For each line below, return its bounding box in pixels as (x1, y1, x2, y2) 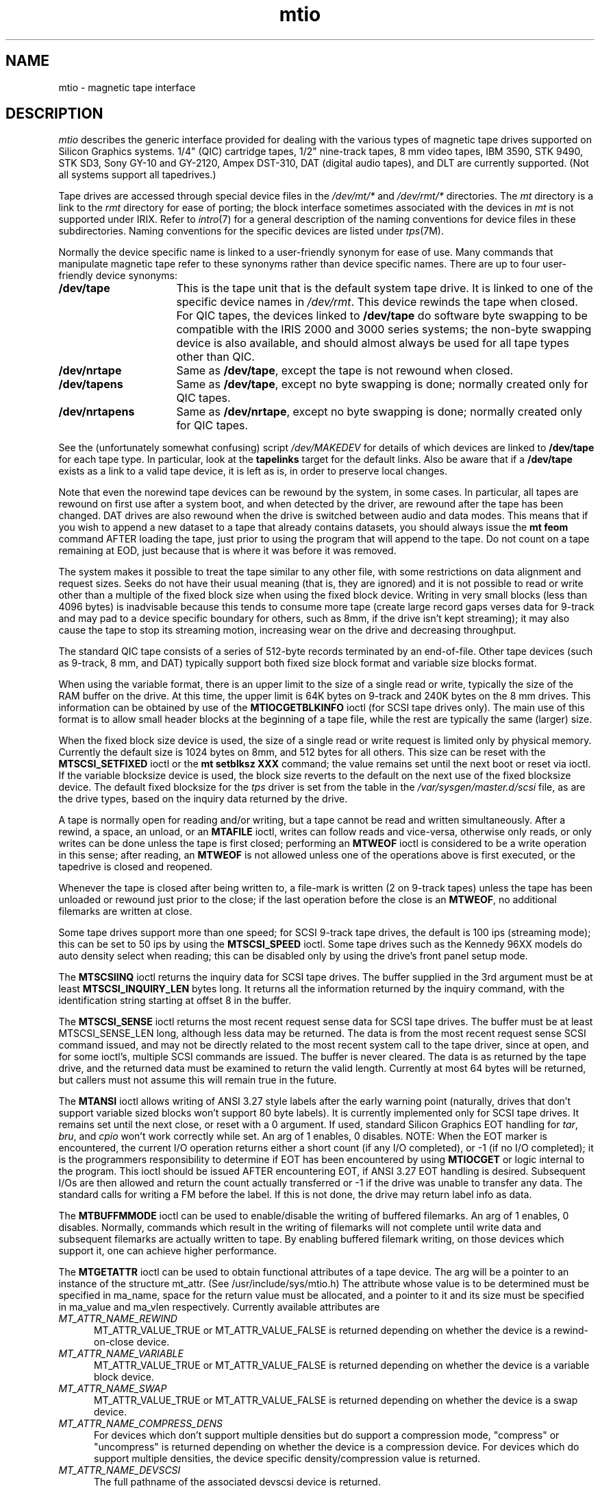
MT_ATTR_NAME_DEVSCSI (58, 1464, 181, 1477)
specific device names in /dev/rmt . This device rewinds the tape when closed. (176, 295, 578, 309)
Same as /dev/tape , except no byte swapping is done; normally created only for (176, 377, 588, 392)
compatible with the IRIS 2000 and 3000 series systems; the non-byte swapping (176, 322, 592, 337)
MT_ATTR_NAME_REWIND (58, 1313, 177, 1325)
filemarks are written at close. (58, 905, 192, 918)
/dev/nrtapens (58, 405, 135, 419)
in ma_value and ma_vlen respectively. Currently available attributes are (58, 1301, 380, 1313)
